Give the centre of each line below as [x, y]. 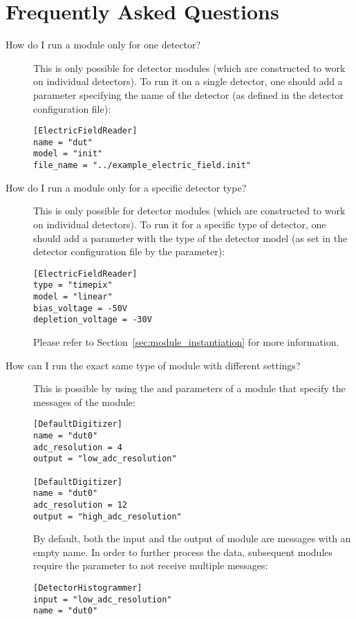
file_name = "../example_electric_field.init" [142, 166]
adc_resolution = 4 [78, 447]
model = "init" [68, 154]
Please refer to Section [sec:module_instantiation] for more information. [186, 341]
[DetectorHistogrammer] [88, 588]
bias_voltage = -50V [81, 308]
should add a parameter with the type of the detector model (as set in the [190, 238]
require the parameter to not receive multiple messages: [151, 565]
